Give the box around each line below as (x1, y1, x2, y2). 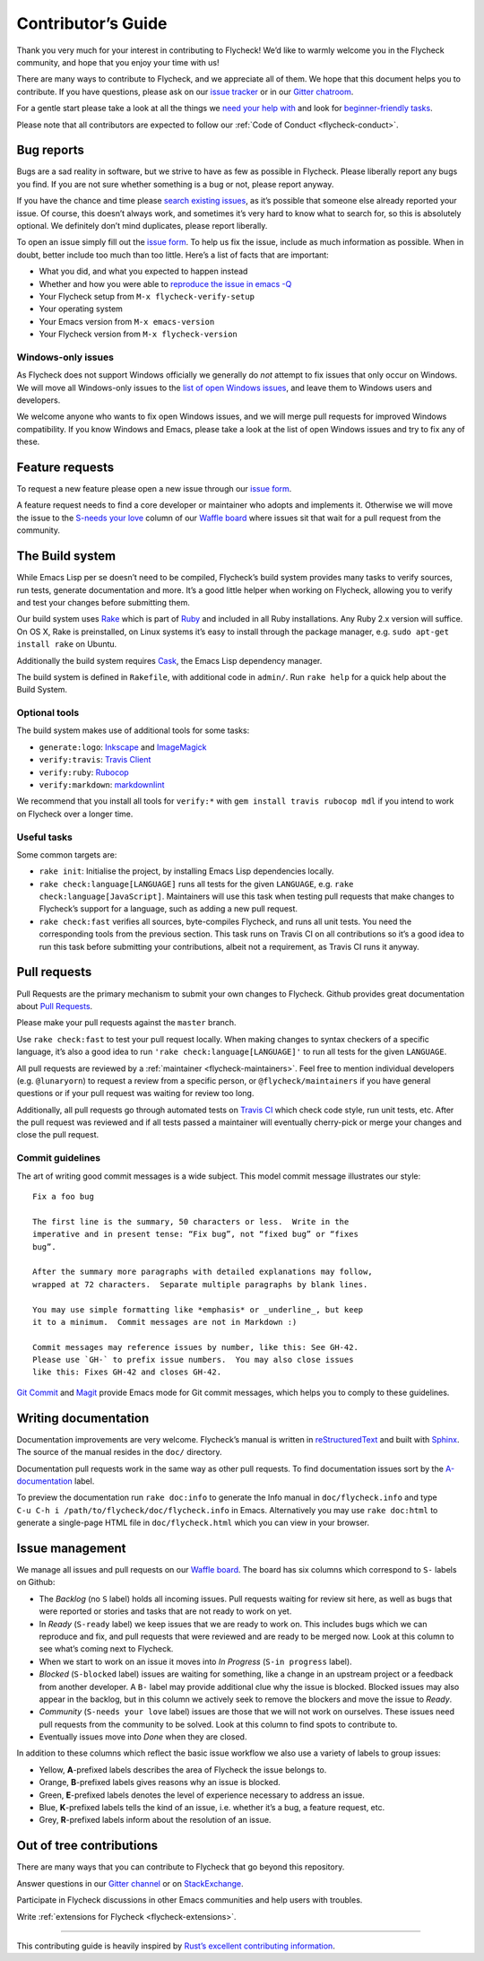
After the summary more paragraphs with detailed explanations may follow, (32, 1267, 373, 1277)
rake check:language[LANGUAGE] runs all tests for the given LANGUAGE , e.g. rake (39, 878, 354, 889)
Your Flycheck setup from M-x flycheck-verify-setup (39, 291, 255, 301)
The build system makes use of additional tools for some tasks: (16, 725, 250, 736)
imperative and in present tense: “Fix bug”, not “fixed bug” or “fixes (32, 1229, 359, 1240)
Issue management (16, 1540, 126, 1556)
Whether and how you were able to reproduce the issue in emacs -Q (39, 278, 292, 289)
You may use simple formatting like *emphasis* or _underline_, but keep (32, 1304, 364, 1314)
